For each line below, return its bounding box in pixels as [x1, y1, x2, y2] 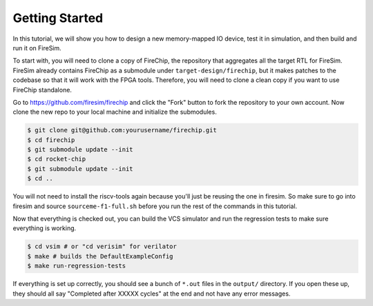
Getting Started [12, 10, 104, 25]
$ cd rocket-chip [27, 155, 86, 163]
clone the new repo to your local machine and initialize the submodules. [12, 108, 217, 116]
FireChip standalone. [12, 85, 73, 94]
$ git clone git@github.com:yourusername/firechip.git [27, 126, 217, 134]
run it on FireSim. [12, 43, 61, 52]
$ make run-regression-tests [27, 262, 126, 270]
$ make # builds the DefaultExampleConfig [27, 252, 173, 260]
